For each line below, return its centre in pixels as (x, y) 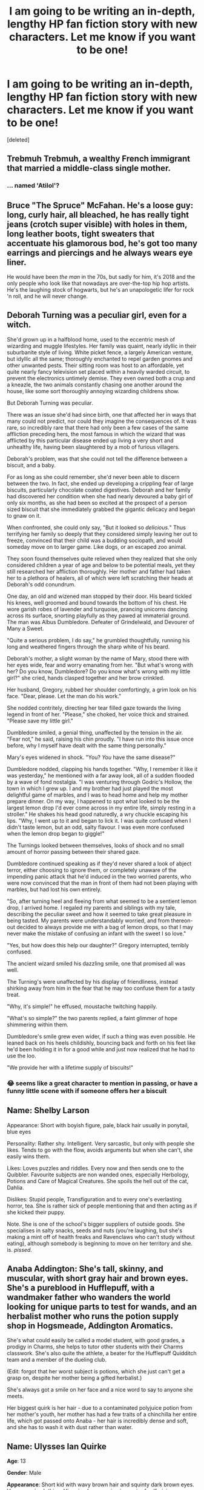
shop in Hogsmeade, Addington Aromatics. (90, 1326)
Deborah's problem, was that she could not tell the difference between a (97, 458)
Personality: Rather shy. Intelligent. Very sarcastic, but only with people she (101, 1143)
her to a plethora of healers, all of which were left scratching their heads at (100, 578)
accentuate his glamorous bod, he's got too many (102, 243)
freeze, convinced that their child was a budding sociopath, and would (95, 540)
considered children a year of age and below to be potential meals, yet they (101, 565)
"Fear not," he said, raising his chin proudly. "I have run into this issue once (100, 739)
